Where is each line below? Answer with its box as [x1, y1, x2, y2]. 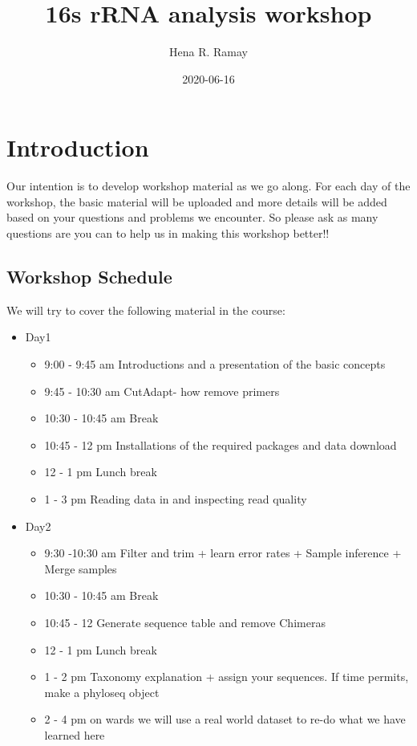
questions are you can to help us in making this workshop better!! [6, 225, 330, 242]
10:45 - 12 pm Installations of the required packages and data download [44, 436, 397, 453]
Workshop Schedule [6, 264, 172, 289]
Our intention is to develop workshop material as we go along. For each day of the [6, 177, 411, 194]
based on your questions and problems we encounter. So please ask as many [6, 209, 379, 226]
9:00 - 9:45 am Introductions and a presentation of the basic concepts [44, 356, 386, 373]
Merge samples [44, 560, 117, 577]
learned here [44, 726, 105, 743]
